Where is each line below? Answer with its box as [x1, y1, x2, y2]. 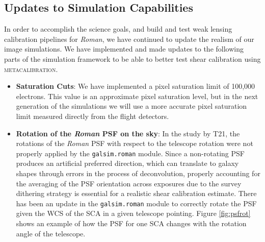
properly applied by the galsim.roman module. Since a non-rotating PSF [16, 148, 245, 158]
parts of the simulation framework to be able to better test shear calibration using [4, 53, 261, 64]
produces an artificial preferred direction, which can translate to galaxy [16, 158, 239, 168]
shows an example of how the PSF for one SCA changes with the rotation [16, 218, 247, 229]
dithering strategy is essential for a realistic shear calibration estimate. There [16, 188, 257, 199]
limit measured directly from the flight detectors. [16, 110, 169, 121]
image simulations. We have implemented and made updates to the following [4, 43, 244, 54]
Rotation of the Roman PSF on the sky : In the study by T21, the [16, 128, 240, 138]
